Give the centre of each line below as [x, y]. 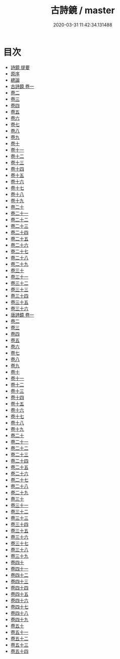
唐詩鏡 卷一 [22, 315]
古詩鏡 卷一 [22, 86]
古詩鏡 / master [83, 10]
